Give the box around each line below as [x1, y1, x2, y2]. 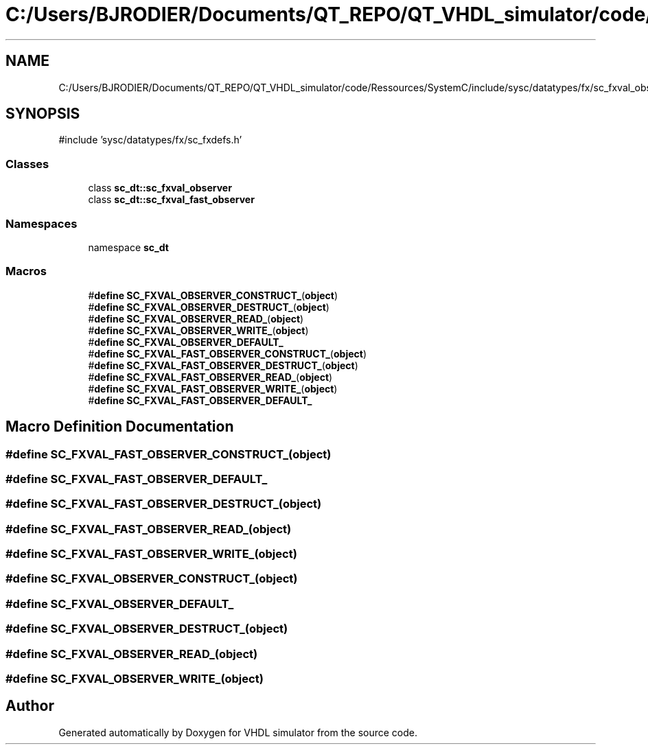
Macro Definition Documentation [5, 418, 234, 436]
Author [5, 697, 54, 715]
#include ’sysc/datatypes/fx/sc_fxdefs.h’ [58, 134, 242, 146]
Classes [5, 156, 49, 171]
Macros [5, 264, 47, 279]
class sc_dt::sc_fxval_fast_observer [88, 194, 255, 206]
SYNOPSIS [5, 105, 80, 123]
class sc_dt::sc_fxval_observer [88, 182, 232, 194]
